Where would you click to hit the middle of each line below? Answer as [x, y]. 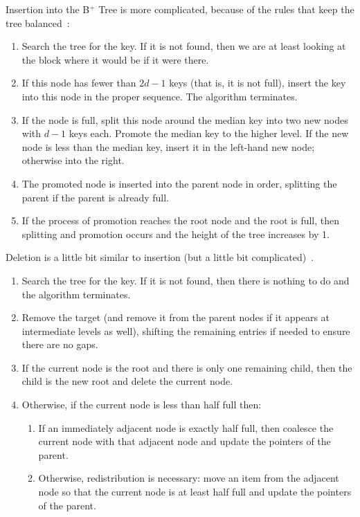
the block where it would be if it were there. [115, 59]
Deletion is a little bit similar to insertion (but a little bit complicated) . [160, 257]
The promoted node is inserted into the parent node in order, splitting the [179, 183]
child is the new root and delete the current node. [127, 381]
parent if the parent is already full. [95, 197]
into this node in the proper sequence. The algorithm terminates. [160, 96]
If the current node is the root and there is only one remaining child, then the [187, 367]
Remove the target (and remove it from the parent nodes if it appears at [176, 317]
